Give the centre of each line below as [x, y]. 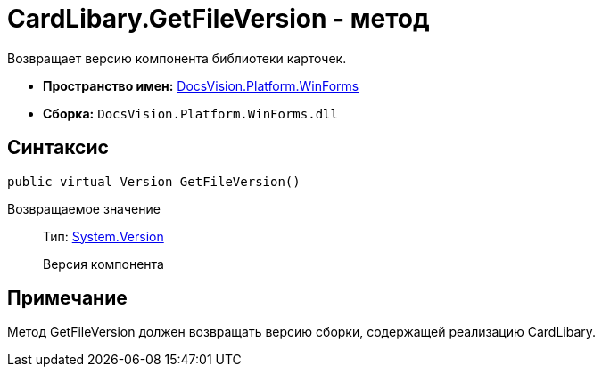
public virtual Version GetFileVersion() [154, 181]
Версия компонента [103, 264]
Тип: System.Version [103, 236]
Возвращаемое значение [84, 208]
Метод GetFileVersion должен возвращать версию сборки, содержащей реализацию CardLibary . [302, 332]
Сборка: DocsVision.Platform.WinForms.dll [190, 113]
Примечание [67, 298]
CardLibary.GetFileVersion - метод [219, 19]
